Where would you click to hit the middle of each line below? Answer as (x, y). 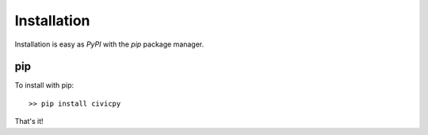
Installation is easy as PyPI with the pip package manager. (109, 44)
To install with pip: (44, 85)
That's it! (29, 122)
